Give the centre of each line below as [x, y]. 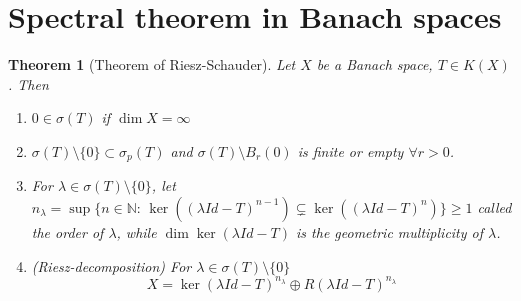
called [494, 206]
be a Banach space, [374, 64]
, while [136, 231]
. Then [28, 83]
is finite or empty [350, 150]
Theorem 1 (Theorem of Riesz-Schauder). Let [152, 64]
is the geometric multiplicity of [390, 231]
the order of [67, 231]
